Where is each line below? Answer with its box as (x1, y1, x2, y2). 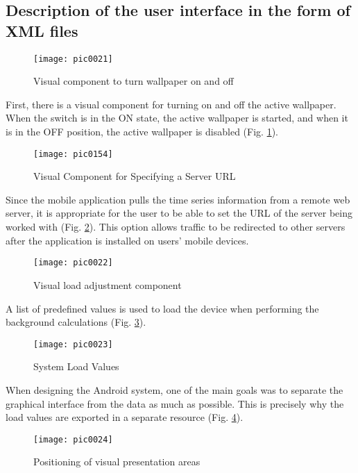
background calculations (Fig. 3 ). (6, 315, 146, 329)
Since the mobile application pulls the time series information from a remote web (6, 192, 350, 206)
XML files (6, 19, 78, 41)
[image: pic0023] (33, 339, 113, 349)
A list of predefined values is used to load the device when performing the (6, 301, 319, 315)
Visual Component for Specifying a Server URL (33, 169, 236, 183)
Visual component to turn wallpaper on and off (33, 74, 234, 88)
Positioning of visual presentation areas (33, 454, 201, 469)
